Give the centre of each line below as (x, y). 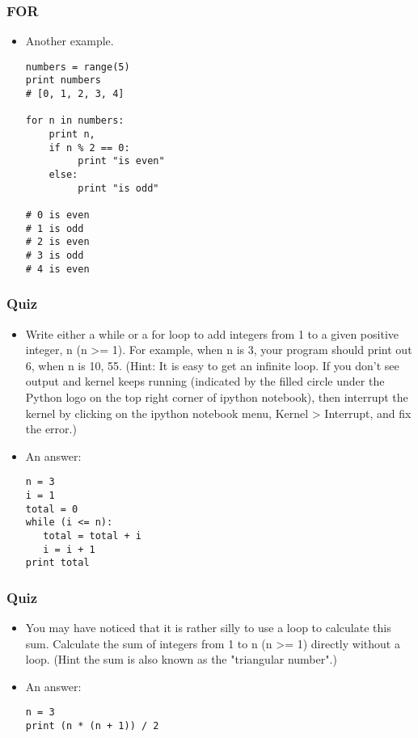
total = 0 (52, 509)
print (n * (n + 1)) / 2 (92, 726)
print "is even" (121, 161)
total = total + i (92, 536)
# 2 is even (57, 242)
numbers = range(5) (78, 67)
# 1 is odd (55, 228)
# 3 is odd (55, 255)
